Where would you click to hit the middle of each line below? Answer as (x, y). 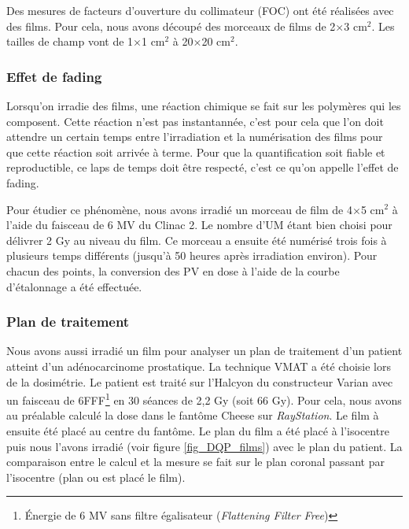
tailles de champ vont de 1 (70, 41)
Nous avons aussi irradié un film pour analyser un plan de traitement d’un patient (204, 351)
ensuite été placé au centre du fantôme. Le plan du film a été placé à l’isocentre (198, 430)
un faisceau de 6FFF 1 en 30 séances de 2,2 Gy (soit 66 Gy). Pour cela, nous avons (204, 399)
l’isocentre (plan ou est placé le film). (96, 477)
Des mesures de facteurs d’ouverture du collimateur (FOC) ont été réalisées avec (200, 10)
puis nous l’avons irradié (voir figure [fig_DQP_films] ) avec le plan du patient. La (204, 446)
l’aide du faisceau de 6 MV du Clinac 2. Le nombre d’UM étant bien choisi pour (199, 225)
